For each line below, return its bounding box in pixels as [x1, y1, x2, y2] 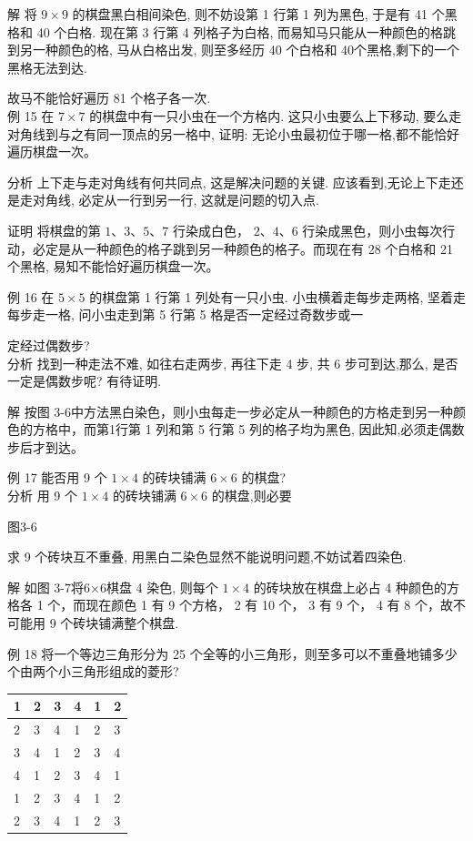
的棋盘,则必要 [211, 486, 292, 505]
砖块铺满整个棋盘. [73, 613, 179, 633]
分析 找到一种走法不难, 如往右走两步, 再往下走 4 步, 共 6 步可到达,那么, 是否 [7, 353, 458, 372]
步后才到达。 [7, 437, 84, 456]
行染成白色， [172, 220, 249, 239]
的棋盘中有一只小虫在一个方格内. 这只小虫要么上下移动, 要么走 [89, 106, 462, 125]
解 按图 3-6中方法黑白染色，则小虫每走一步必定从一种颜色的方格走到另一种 [7, 401, 453, 420]
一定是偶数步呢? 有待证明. [7, 371, 162, 390]
